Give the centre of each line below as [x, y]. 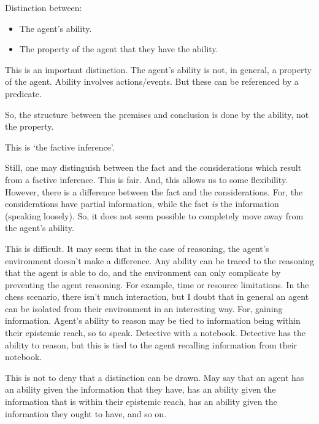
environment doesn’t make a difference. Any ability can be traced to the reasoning [159, 260]
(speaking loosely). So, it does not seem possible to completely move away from [154, 215]
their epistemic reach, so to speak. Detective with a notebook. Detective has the [155, 333]
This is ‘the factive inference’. [60, 147]
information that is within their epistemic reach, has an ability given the [141, 402]
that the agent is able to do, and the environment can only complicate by [143, 273]
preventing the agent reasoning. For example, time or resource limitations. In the [157, 284]
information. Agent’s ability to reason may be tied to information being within [153, 320]
